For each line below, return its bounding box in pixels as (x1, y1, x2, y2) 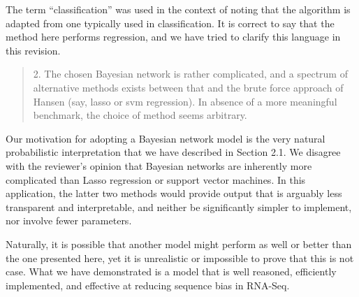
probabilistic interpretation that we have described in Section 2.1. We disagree (6, 145, 341, 159)
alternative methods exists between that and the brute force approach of (33, 80, 344, 94)
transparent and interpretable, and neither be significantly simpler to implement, (6, 199, 352, 214)
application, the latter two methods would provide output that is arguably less (6, 186, 342, 201)
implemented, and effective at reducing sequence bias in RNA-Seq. (6, 277, 290, 292)
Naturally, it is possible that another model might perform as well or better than (6, 236, 352, 251)
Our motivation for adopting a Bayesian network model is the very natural (6, 131, 325, 145)
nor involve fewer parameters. (6, 213, 132, 228)
